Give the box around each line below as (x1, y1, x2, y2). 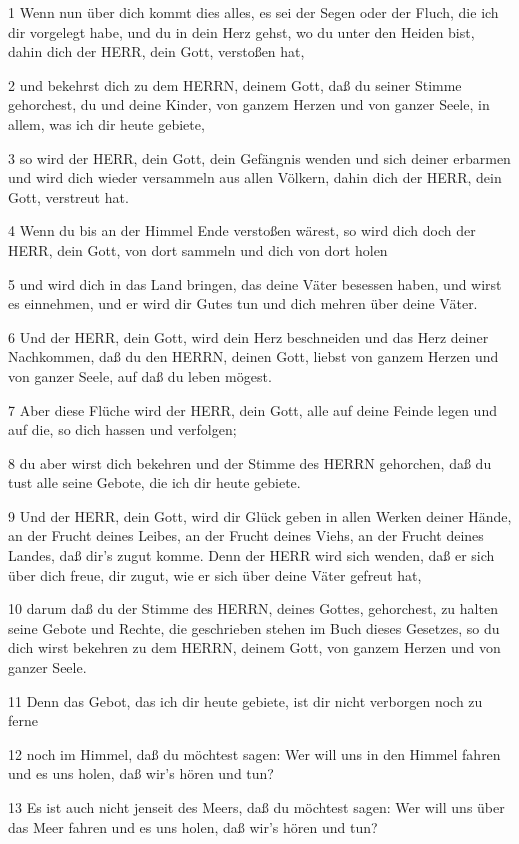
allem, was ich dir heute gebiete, (8, 113, 205, 134)
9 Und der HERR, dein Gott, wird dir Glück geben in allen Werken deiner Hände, (8, 505, 512, 526)
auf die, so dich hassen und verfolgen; (8, 419, 237, 440)
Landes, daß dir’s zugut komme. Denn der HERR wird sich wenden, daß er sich (8, 545, 495, 566)
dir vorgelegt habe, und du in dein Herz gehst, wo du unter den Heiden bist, (8, 21, 475, 42)
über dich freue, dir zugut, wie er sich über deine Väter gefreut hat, (8, 564, 422, 585)
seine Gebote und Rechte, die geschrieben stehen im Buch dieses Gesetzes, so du (8, 617, 500, 638)
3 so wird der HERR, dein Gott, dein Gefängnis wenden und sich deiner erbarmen (8, 147, 511, 168)
